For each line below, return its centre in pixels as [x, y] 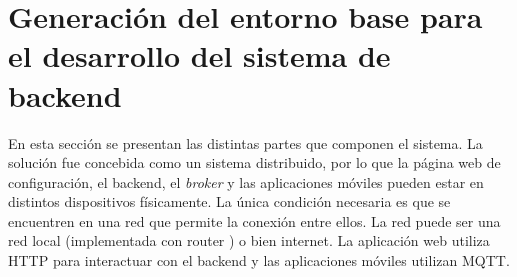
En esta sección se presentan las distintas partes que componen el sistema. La [245, 142]
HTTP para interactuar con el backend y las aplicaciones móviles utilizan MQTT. [259, 260]
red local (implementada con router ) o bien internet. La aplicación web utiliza [249, 240]
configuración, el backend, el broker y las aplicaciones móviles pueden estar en [246, 181]
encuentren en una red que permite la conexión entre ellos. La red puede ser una [254, 220]
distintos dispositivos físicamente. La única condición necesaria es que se [229, 201]
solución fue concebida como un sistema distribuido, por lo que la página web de [254, 162]
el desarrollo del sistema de [199, 55]
